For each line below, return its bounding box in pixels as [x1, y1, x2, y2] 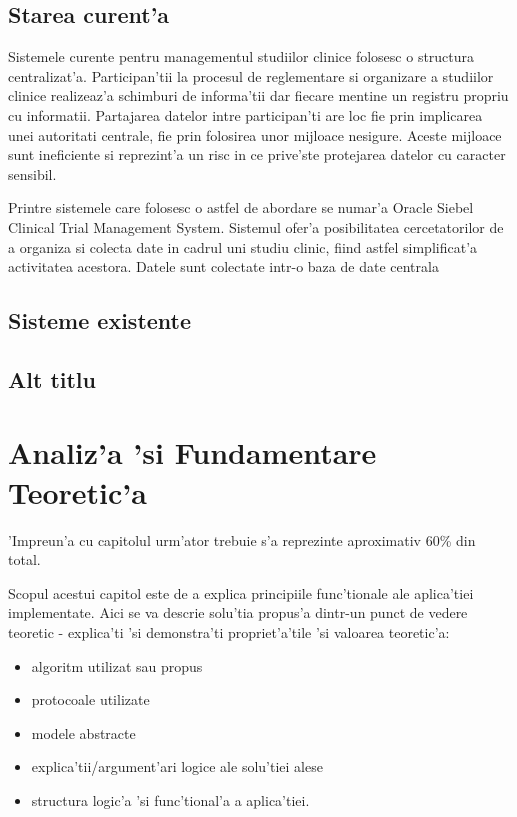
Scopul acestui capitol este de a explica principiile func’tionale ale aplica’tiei [8, 582, 474, 603]
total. [8, 549, 41, 570]
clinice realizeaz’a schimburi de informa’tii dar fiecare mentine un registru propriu [8, 85, 509, 106]
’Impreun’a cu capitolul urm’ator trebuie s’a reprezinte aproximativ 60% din [8, 529, 476, 550]
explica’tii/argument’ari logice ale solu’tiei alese [31, 756, 323, 777]
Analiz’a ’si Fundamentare [8, 432, 377, 473]
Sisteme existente [8, 305, 192, 336]
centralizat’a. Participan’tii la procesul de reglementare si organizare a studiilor [8, 65, 494, 86]
